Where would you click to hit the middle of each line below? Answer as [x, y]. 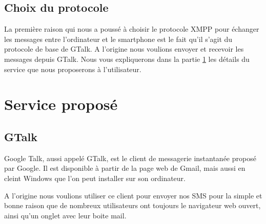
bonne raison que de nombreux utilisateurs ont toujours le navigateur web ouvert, [132, 205]
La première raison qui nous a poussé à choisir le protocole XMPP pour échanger [132, 29]
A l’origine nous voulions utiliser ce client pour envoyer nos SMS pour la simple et [133, 195]
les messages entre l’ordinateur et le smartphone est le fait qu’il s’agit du [118, 39]
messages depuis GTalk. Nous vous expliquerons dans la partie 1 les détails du [127, 59]
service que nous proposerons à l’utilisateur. [73, 69]
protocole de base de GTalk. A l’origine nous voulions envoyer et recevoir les [124, 49]
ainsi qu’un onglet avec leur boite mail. [65, 215]
